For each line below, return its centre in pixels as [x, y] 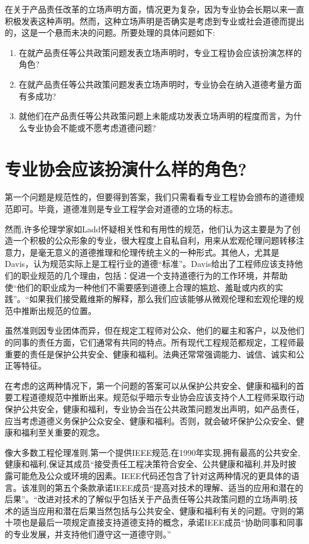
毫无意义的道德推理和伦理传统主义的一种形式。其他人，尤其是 [158, 252]
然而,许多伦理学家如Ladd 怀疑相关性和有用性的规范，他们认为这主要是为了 [149, 229]
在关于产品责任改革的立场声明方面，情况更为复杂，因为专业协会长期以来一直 [154, 9]
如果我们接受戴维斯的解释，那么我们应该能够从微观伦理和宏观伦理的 [163, 299]
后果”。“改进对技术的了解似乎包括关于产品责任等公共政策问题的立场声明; [147, 499]
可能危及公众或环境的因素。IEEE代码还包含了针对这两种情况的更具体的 [152, 475]
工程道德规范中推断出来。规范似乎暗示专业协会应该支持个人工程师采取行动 [158, 397]
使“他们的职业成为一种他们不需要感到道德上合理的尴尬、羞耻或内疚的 [140, 287]
